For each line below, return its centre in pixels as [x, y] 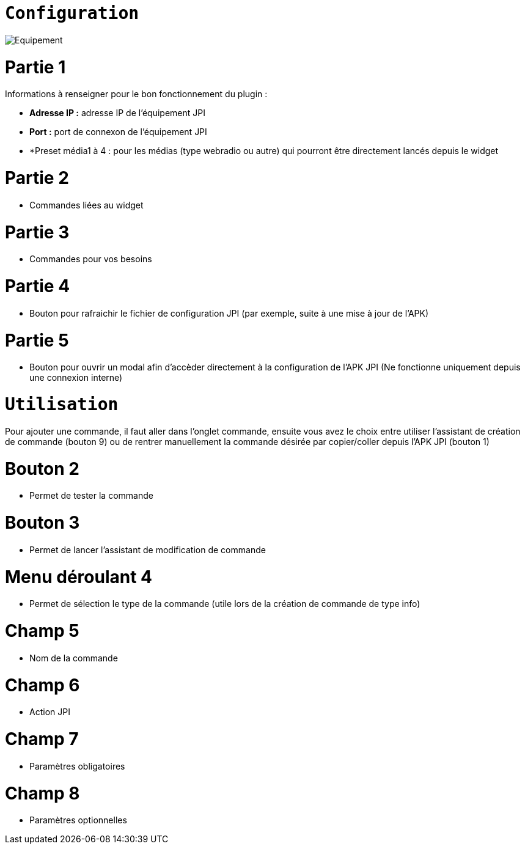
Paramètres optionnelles [78, 820]
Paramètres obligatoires [77, 766]
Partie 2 [37, 178]
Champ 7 [42, 739]
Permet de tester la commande [91, 496]
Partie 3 [37, 232]
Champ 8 [42, 793]
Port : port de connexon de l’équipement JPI [118, 132]
